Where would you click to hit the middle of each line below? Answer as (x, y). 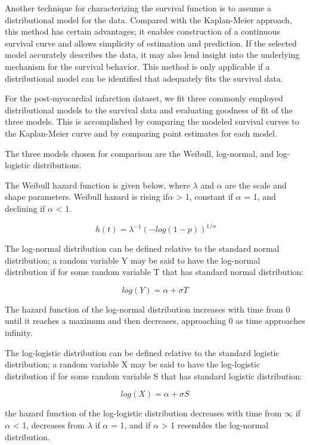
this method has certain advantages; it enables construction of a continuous (142, 31)
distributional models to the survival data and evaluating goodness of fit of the (149, 109)
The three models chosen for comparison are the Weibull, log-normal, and (139, 153)
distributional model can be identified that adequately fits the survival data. (144, 78)
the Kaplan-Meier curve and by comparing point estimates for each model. (141, 133)
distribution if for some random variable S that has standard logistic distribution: (154, 376)
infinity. (19, 332)
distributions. (57, 165)
